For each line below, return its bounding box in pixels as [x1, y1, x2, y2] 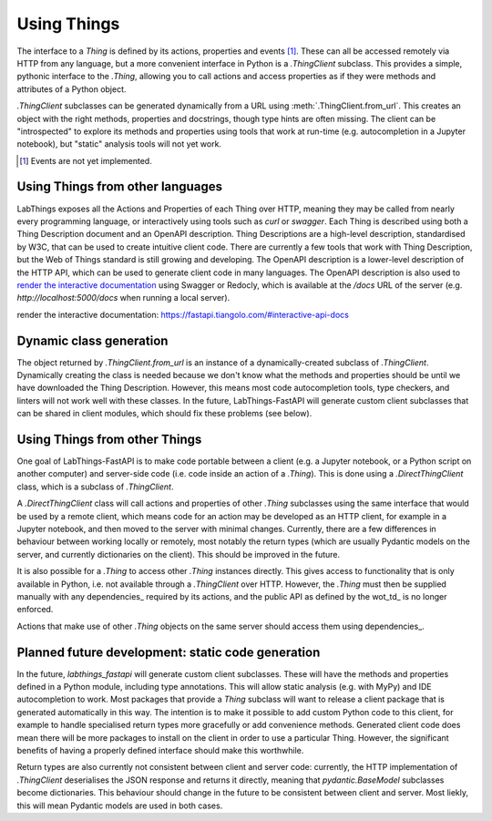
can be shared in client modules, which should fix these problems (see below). [16, 408, 313, 419]
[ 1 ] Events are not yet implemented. [19, 155, 152, 166]
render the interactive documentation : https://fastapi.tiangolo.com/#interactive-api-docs [16, 309, 350, 320]
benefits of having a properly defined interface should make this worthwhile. [16, 745, 304, 756]
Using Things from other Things [16, 431, 202, 446]
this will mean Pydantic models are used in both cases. [16, 800, 223, 811]
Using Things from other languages [16, 179, 223, 195]
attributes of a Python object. [16, 83, 127, 95]
